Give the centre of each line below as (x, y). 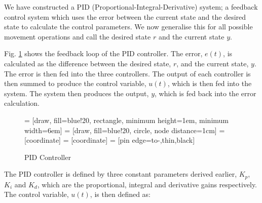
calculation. (22, 103)
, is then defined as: (120, 194)
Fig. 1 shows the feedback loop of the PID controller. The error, (103, 53)
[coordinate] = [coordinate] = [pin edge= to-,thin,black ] (110, 140)
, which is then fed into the (210, 83)
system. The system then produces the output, (77, 93)
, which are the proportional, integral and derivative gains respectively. (147, 184)
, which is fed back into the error (205, 93)
